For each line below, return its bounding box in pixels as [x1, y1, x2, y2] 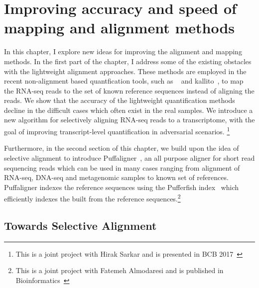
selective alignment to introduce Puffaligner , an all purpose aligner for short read [4, 152, 255, 163]
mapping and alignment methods [4, 17, 235, 38]
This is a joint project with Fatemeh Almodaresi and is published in [15, 265, 224, 276]
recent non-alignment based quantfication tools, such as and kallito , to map [4, 76, 244, 86]
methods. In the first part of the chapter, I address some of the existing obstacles [4, 56, 252, 66]
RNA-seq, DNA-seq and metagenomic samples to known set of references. [4, 172, 229, 183]
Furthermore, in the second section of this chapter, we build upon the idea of [4, 143, 239, 153]
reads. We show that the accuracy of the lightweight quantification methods [4, 95, 235, 105]
